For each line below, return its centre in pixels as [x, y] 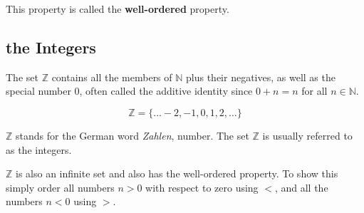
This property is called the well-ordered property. [118, 9]
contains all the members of [112, 77]
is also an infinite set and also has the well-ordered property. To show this [177, 173]
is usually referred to [307, 135]
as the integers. [39, 149]
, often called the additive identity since [166, 91]
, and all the [301, 187]
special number [38, 91]
